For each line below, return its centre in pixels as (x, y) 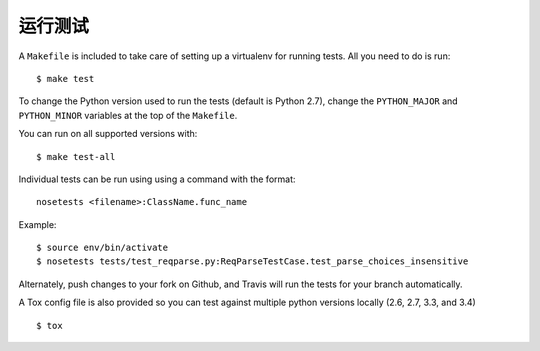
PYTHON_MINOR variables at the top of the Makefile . (128, 115)
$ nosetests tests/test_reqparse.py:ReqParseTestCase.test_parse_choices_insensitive (252, 261)
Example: (37, 224)
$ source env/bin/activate (102, 248)
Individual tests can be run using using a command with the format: (157, 179)
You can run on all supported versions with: (108, 134)
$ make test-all (76, 156)
